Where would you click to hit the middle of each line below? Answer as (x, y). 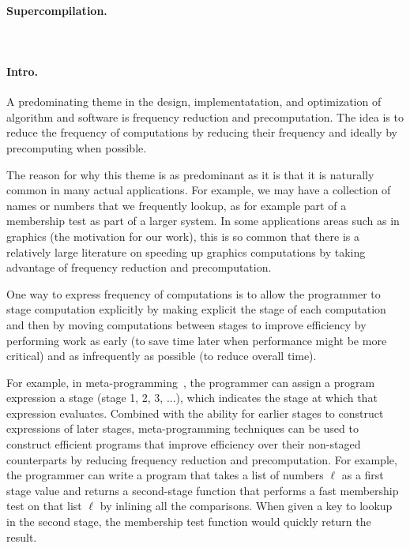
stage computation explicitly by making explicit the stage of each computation (196, 309)
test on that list (44, 506)
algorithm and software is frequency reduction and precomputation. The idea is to (205, 116)
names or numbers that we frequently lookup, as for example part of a (177, 205)
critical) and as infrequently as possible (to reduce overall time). (162, 356)
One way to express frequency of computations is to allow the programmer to (194, 293)
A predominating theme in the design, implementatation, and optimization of (194, 101)
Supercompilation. (57, 10)
